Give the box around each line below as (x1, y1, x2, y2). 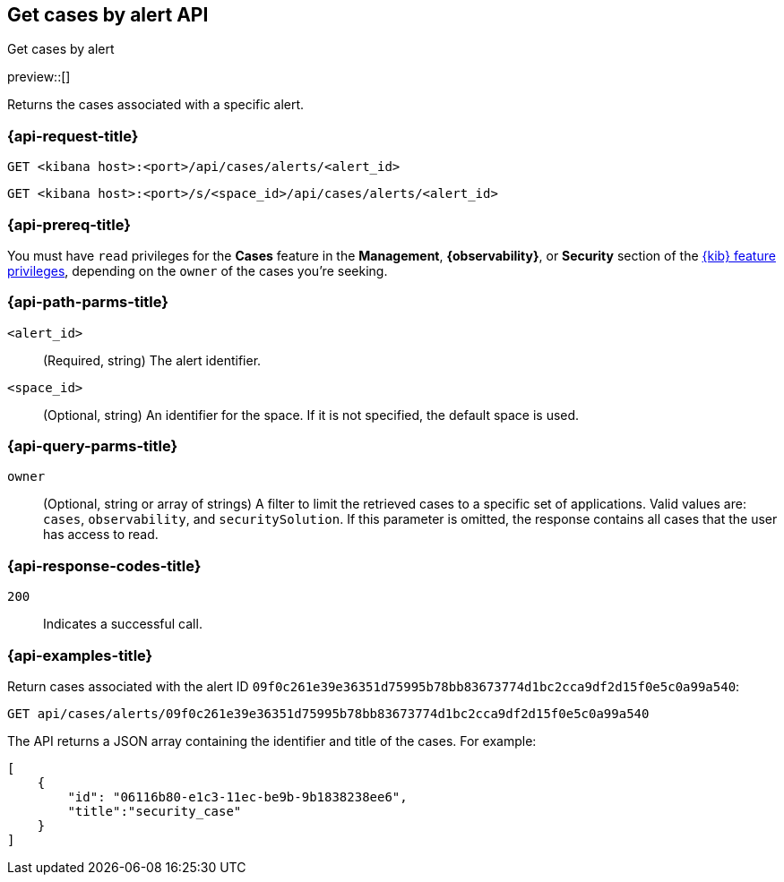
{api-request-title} (7, 126, 139, 145)
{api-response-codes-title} (7, 556, 202, 575)
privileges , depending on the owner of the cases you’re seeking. (7, 262, 388, 278)
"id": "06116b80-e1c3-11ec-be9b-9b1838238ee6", (67, 789, 408, 804)
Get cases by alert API (7, 4, 209, 26)
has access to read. (43, 527, 159, 543)
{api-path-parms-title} (7, 293, 168, 312)
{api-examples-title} (7, 646, 153, 664)
